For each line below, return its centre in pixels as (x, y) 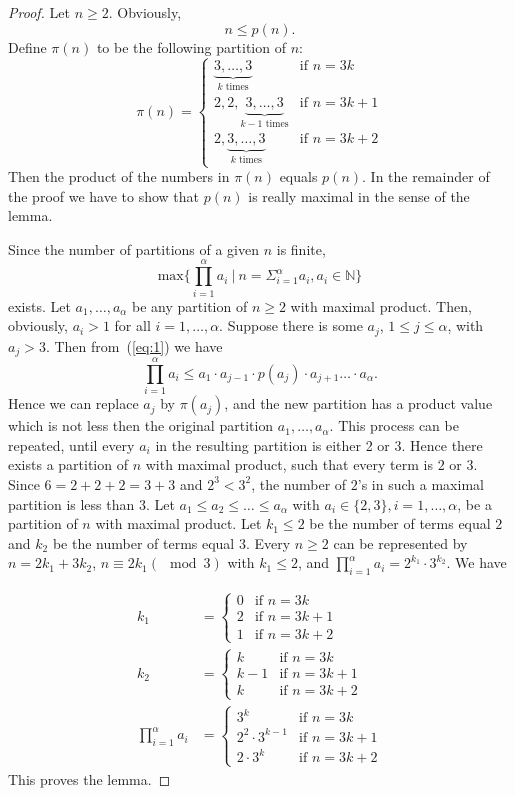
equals (298, 176)
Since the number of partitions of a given (134, 248)
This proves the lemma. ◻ (89, 778)
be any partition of (190, 305)
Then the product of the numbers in (119, 176)
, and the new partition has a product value (358, 403)
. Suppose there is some (291, 325)
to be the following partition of (191, 46)
